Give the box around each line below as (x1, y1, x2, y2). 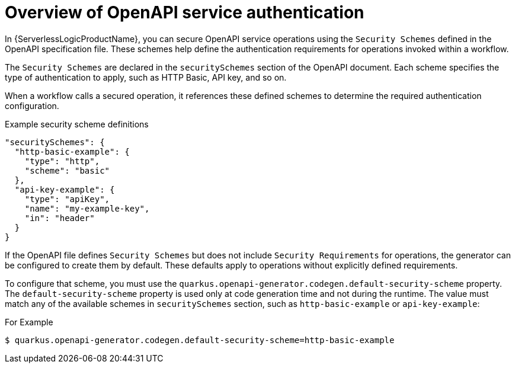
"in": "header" (24, 213, 95, 223)
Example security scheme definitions (5, 119, 149, 129)
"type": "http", (24, 156, 100, 166)
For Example (5, 316, 53, 327)
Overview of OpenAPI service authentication (5, 2, 364, 23)
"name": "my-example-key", (24, 203, 150, 213)
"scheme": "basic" (24, 165, 110, 175)
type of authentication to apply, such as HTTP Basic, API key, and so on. (5, 72, 287, 82)
